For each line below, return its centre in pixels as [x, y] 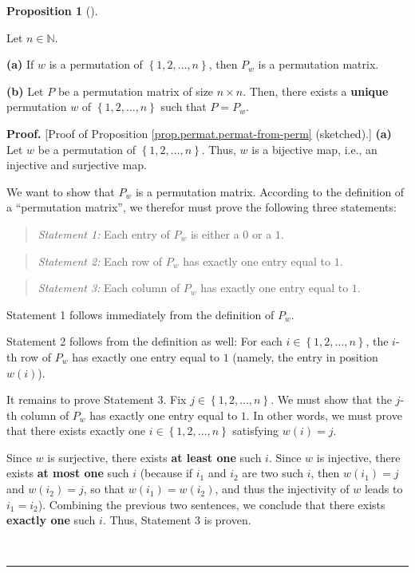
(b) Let [25, 91]
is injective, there [358, 457]
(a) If [20, 64]
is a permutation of [96, 64]
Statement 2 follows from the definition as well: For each [144, 341]
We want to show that [61, 191]
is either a [215, 233]
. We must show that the [331, 399]
